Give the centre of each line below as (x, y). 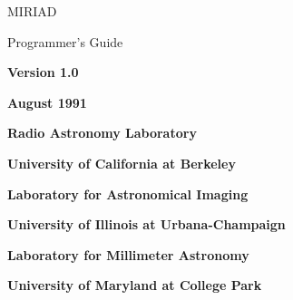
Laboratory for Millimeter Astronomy (128, 254)
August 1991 (47, 102)
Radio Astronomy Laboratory (102, 133)
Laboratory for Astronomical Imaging (128, 194)
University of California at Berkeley (122, 163)
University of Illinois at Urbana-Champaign (146, 224)
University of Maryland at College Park (135, 285)
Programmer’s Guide (65, 41)
